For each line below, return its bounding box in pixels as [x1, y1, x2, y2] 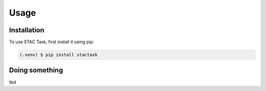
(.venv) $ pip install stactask [19, 52, 98, 58]
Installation [9, 26, 44, 34]
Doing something [9, 66, 64, 74]
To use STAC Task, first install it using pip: [9, 39, 95, 45]
